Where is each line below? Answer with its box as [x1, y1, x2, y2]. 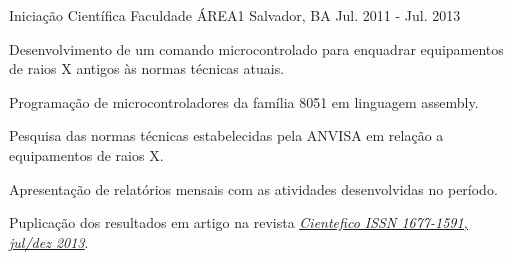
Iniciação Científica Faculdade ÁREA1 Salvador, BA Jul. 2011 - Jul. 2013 [9, 5, 461, 25]
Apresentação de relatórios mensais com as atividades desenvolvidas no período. [9, 178, 498, 199]
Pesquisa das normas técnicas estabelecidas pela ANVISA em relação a [9, 125, 444, 146]
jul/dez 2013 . [9, 231, 89, 252]
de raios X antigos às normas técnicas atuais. [9, 58, 285, 79]
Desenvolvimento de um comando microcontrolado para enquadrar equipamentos [9, 38, 504, 59]
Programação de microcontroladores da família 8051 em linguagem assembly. [9, 91, 479, 112]
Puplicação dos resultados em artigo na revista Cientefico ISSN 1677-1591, [9, 212, 468, 233]
